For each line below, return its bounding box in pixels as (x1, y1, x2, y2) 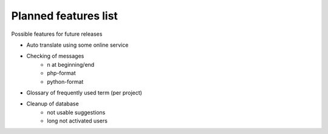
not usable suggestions (47, 109, 106, 116)
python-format (47, 78, 84, 85)
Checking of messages (26, 52, 84, 60)
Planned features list (11, 9, 118, 22)
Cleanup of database (26, 100, 79, 107)
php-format (47, 70, 76, 77)
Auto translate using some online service (26, 41, 129, 49)
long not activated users (47, 117, 108, 124)
